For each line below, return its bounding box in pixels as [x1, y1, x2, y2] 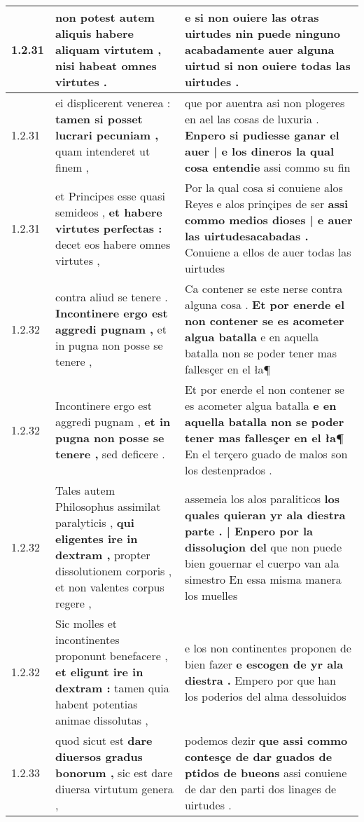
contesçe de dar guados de [184, 748, 332, 765]
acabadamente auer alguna [184, 41, 335, 57]
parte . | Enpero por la [184, 522, 313, 539]
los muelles [184, 587, 238, 603]
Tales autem [55, 482, 115, 498]
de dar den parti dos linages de [184, 781, 337, 797]
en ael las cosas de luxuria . [184, 111, 319, 127]
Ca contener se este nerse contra [184, 280, 343, 296]
